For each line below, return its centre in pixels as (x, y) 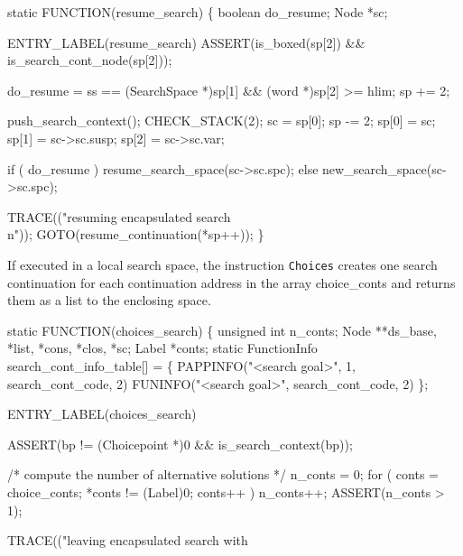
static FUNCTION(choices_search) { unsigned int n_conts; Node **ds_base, (222, 330)
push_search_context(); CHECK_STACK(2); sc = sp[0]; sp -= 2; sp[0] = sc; (222, 120)
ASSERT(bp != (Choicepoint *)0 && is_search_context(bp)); (180, 444)
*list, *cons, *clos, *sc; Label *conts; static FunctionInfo (162, 348)
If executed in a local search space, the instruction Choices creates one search (222, 264)
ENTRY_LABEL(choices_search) (102, 414)
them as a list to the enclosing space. (109, 300)
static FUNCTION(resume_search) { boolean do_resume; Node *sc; (198, 12)
